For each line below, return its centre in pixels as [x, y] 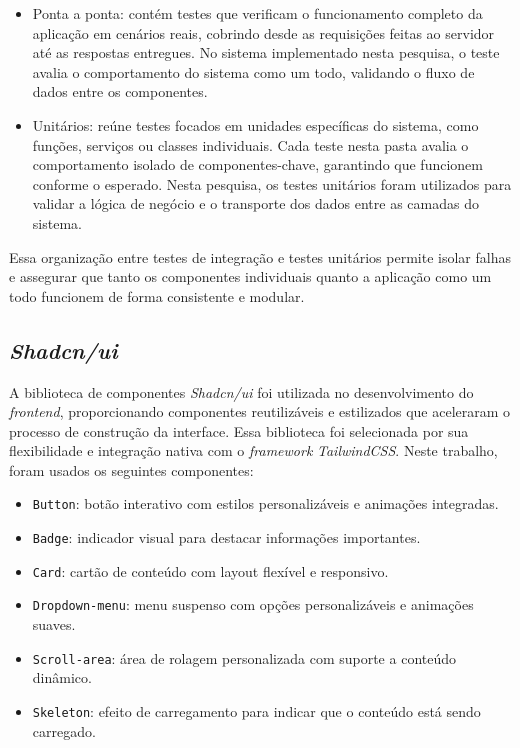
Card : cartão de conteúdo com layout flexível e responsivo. [210, 570]
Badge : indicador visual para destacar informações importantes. [226, 537]
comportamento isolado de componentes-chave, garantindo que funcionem [257, 164]
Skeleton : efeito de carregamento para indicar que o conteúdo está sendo [256, 710]
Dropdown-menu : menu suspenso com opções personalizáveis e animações [253, 604]
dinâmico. [62, 677]
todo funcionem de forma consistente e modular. [157, 295]
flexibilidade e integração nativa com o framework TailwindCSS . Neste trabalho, [253, 450]
